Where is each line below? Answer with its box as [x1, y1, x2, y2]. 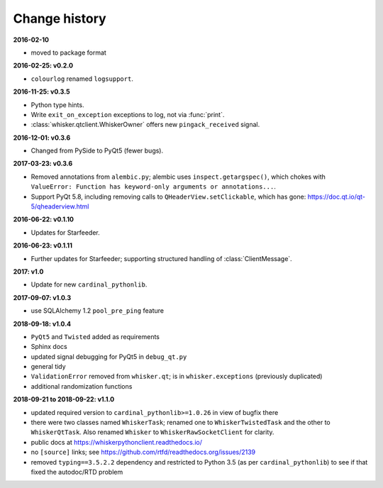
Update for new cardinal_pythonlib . [30, 280, 148, 289]
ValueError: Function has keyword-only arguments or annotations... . [30, 182, 276, 191]
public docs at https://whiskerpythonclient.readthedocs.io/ [30, 438, 202, 446]
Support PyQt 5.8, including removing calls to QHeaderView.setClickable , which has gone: [30, 192, 306, 201]
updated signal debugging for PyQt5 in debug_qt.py [30, 352, 187, 361]
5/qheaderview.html [30, 202, 89, 211]
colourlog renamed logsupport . [30, 74, 134, 83]
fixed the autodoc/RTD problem [30, 468, 123, 476]
